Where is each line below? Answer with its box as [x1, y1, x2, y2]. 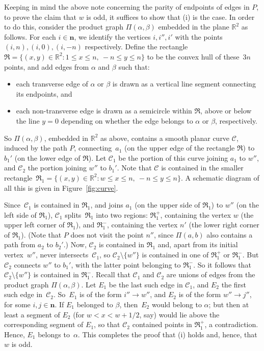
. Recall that [91, 269, 130, 280]
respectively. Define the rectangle [85, 41, 188, 52]
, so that [94, 319, 120, 330]
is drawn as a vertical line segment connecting [112, 78, 256, 89]
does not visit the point [70, 229, 144, 240]
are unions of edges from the [166, 269, 255, 280]
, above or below [200, 105, 252, 116]
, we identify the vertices [74, 31, 151, 42]
